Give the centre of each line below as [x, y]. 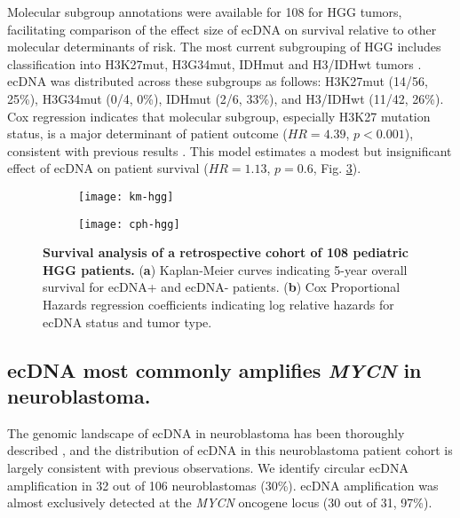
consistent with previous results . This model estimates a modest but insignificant [230, 150]
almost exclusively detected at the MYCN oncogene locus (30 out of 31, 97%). [220, 502]
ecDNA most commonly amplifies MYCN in [214, 369]
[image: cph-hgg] [129, 224]
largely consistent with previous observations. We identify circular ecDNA [208, 467]
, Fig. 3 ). [337, 168]
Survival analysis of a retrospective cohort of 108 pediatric [226, 252]
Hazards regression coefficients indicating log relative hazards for [218, 305]
